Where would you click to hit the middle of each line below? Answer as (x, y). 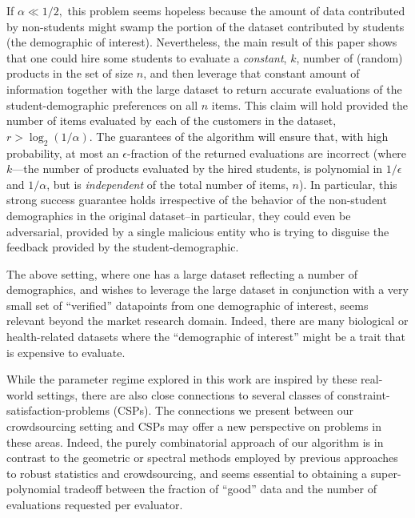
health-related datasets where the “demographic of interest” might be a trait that (206, 337)
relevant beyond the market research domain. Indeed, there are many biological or (207, 321)
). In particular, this (348, 184)
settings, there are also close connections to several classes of (186, 394)
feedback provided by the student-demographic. (123, 247)
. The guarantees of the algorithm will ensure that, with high (239, 136)
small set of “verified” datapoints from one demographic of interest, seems (188, 305)
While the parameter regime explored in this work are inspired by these (182, 379)
